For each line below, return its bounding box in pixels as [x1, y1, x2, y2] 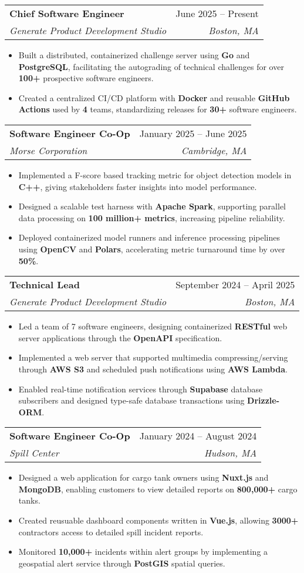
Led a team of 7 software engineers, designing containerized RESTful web [18, 320, 288, 332]
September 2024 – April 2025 [175, 278, 295, 292]
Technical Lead [9, 278, 80, 292]
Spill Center [9, 446, 59, 460]
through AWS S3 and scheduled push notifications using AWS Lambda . [18, 362, 288, 375]
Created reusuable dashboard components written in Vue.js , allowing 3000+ [18, 514, 299, 527]
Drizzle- [247, 394, 280, 407]
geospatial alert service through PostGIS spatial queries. [18, 557, 225, 569]
